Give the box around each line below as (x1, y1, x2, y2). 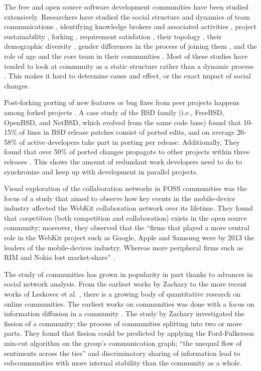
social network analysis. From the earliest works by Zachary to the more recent (4, 279, 247, 289)
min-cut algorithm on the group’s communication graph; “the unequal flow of (4, 338, 242, 348)
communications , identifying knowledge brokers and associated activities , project (4, 21, 256, 32)
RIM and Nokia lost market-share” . (4, 252, 115, 262)
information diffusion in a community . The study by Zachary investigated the (4, 308, 245, 319)
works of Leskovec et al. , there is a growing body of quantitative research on (4, 289, 241, 299)
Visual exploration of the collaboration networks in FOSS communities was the (4, 183, 247, 194)
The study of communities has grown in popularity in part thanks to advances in (4, 268, 253, 279)
